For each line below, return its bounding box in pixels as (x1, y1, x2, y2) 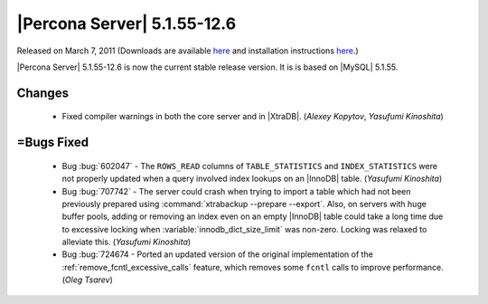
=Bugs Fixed (16, 135, 89, 150)
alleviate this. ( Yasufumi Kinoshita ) (61, 236, 192, 248)
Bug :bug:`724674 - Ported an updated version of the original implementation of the (61, 249, 374, 260)
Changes (16, 85, 70, 100)
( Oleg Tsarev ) (61, 274, 113, 285)
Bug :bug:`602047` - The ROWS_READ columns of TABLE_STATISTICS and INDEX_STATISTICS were (61, 160, 438, 171)
